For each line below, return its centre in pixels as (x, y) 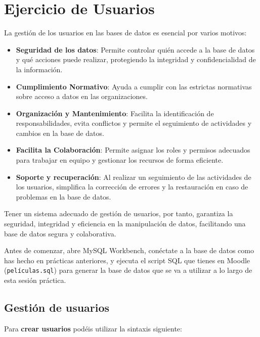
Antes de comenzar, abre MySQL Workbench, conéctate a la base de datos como (129, 250)
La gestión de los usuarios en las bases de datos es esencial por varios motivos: (125, 33)
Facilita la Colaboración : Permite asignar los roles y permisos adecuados (133, 150)
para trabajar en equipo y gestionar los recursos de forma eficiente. (120, 160)
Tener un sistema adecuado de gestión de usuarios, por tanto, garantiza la (119, 213)
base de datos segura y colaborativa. (60, 233)
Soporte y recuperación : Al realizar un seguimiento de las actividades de (134, 177)
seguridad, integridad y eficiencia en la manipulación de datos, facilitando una (125, 224)
